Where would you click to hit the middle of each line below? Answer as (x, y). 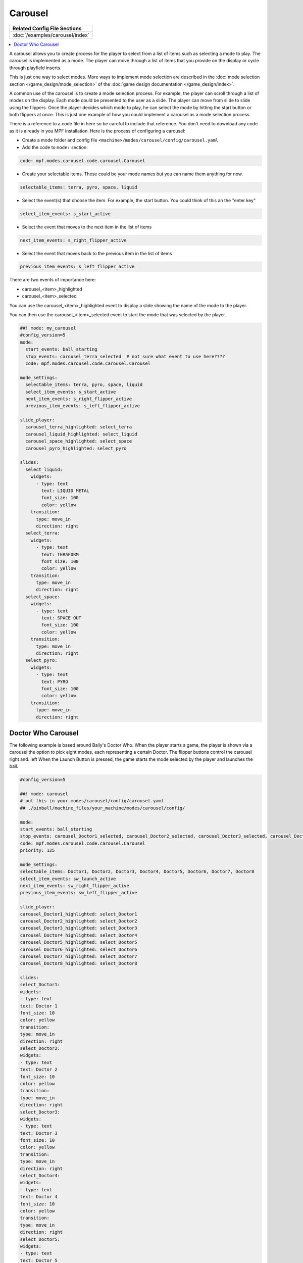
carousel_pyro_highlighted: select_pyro (76, 448)
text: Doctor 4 (39, 1197)
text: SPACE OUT (61, 618)
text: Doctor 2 (39, 1070)
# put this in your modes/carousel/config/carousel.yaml (92, 801)
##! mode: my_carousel (48, 328)
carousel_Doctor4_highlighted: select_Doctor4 (79, 935)
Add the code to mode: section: (55, 147)
